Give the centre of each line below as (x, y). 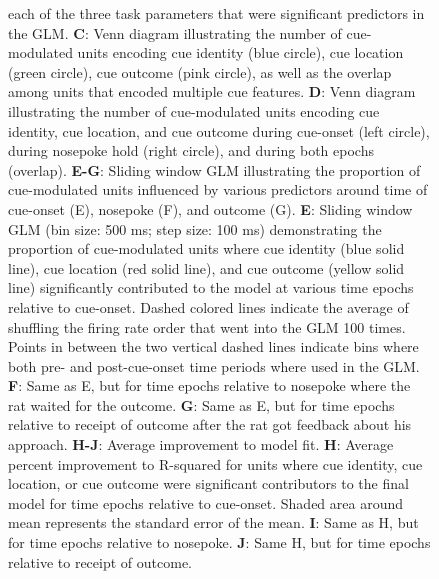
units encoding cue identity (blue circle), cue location (240, 52)
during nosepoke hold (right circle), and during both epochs (191, 150)
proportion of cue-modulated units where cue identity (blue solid (206, 248)
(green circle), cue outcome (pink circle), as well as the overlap (200, 71)
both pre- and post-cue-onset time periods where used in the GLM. (214, 365)
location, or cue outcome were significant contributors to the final (208, 483)
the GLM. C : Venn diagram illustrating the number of (175, 32)
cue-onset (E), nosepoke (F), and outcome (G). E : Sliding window (210, 208)
